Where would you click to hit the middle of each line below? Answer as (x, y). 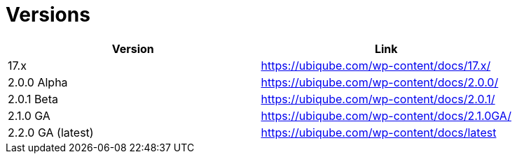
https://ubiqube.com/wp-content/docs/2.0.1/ (378, 99)
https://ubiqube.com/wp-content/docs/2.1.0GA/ (386, 115)
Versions (48, 15)
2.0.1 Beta (33, 99)
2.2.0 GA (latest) (51, 132)
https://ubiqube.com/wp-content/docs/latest (379, 132)
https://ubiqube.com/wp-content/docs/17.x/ (376, 65)
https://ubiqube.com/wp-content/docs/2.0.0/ (380, 82)
